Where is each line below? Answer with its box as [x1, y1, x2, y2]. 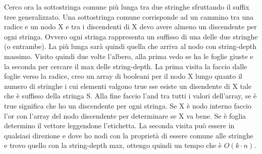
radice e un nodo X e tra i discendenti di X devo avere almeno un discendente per [4, 21, 257, 32]
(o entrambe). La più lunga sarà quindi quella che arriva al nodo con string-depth [4, 41, 256, 52]
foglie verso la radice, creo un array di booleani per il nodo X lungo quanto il [4, 71, 242, 81]
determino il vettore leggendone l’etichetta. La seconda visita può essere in [4, 120, 235, 131]
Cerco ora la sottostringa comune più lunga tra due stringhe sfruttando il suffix [4, 2, 249, 12]
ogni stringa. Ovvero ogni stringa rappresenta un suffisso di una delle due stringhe [4, 31, 258, 41]
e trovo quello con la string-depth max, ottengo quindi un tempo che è [4, 140, 222, 150]
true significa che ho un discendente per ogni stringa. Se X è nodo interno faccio [4, 100, 251, 111]
